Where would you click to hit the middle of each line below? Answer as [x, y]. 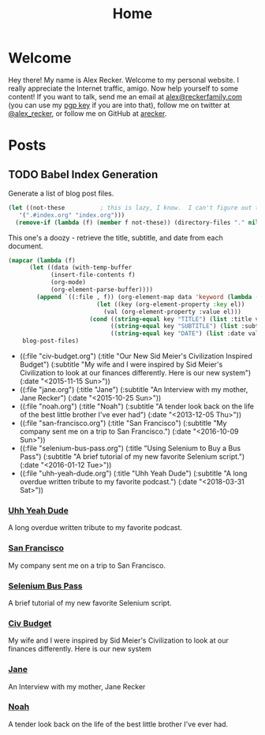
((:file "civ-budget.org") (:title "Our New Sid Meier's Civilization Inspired [136, 356]
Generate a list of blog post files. [61, 193]
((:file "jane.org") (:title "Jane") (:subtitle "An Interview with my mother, [134, 390]
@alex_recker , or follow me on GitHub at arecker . [88, 113]
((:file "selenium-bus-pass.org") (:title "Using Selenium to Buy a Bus [130, 448]
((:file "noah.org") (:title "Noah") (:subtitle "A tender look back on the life [137, 406]
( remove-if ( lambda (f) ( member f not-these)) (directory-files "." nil [137, 222]
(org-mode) [68, 282]
